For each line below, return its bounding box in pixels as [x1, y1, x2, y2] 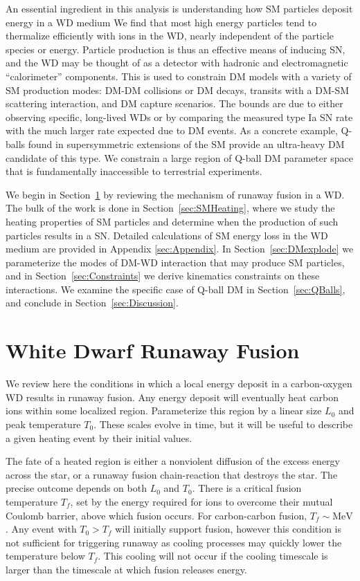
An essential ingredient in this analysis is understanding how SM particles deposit [6, 1, 353, 15]
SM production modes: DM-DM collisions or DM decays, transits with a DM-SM [6, 82, 350, 97]
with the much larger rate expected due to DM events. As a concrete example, [6, 123, 338, 138]
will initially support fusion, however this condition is [115, 522, 342, 536]
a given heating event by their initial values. [6, 430, 192, 445]
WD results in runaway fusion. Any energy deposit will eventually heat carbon [6, 389, 339, 404]
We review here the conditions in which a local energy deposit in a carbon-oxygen [6, 376, 352, 391]
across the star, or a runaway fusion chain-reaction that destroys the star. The [6, 467, 338, 481]
